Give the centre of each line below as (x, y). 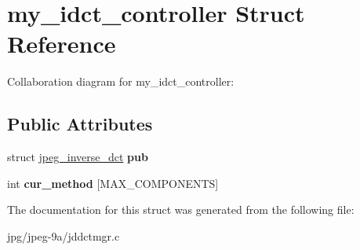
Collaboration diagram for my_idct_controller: (121, 81)
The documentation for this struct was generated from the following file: (181, 210)
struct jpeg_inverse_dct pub (78, 157)
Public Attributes (80, 124)
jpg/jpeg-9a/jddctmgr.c (64, 235)
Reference (62, 44)
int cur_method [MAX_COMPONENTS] (113, 183)
